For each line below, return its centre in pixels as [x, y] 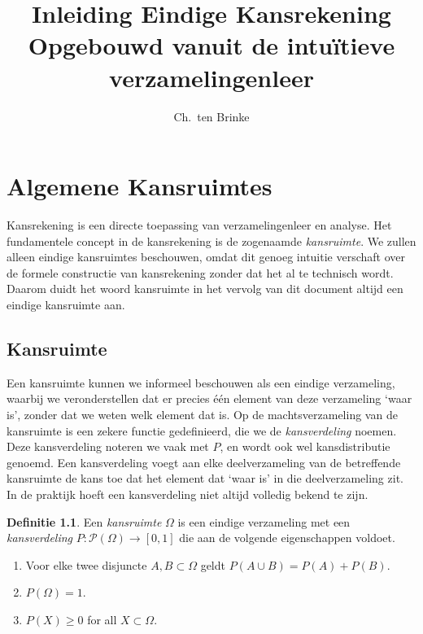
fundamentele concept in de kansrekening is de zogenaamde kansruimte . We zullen [211, 240]
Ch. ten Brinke [211, 116]
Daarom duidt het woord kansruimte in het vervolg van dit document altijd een [205, 289]
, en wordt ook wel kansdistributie [305, 446]
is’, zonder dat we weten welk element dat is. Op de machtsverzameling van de [202, 414]
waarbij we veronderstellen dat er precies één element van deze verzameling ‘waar [209, 398]
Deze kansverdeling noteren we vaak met [108, 446]
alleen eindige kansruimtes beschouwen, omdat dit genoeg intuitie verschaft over [206, 257]
